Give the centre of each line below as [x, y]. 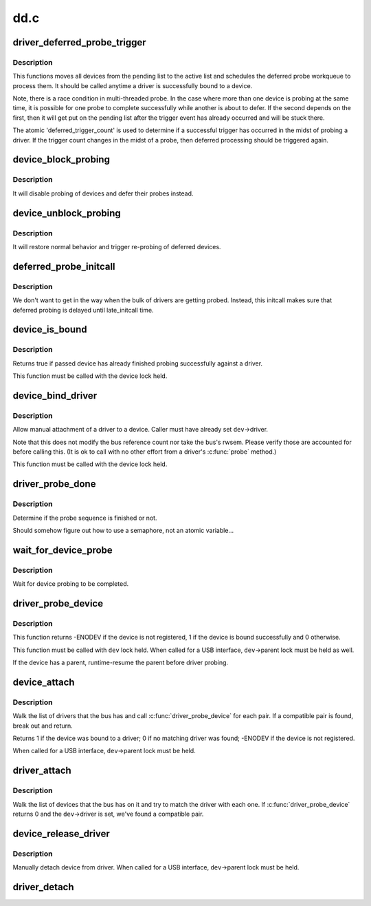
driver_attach [42, 771]
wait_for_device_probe [63, 550]
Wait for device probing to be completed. [71, 584]
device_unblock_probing [67, 213]
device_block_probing [61, 159]
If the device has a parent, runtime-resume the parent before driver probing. [121, 663]
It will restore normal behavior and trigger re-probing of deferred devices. [117, 246]
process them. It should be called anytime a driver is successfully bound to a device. [133, 85]
